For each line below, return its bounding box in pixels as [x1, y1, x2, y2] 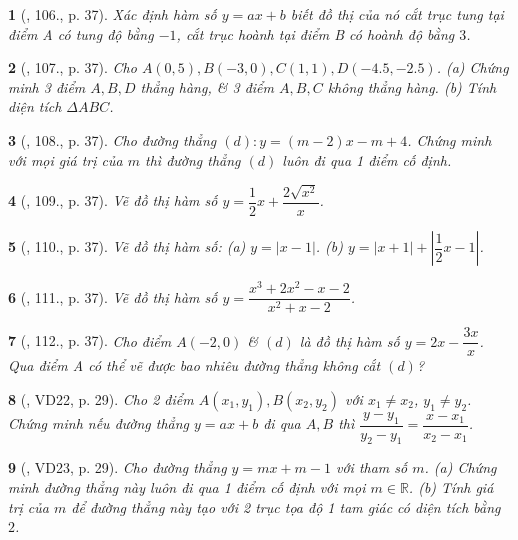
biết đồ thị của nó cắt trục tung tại [290, 4, 504, 24]
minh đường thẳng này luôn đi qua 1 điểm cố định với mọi [8, 477, 366, 498]
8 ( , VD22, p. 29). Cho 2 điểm [8, 388, 194, 409]
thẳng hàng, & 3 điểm [140, 76, 274, 97]
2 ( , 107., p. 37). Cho [8, 57, 137, 78]
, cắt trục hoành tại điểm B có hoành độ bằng [176, 23, 455, 44]
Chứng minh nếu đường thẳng [8, 413, 190, 434]
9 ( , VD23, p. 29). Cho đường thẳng [8, 457, 227, 478]
